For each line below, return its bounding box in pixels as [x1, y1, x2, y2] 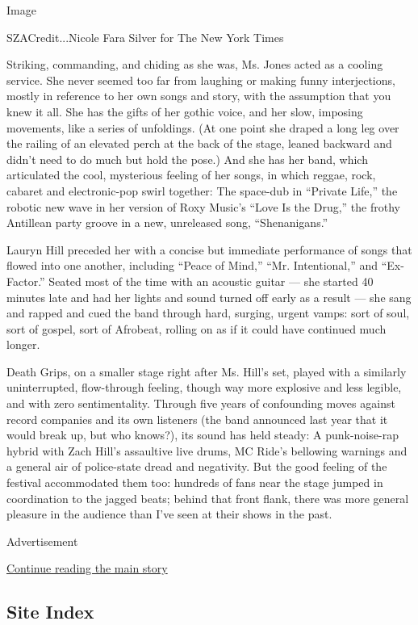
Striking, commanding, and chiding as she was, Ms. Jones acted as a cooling [6, 56, 383, 73]
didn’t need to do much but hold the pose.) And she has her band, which [6, 150, 368, 167]
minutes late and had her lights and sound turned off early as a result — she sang [6, 288, 412, 305]
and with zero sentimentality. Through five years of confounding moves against [6, 395, 395, 412]
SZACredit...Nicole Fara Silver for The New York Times [6, 28, 284, 45]
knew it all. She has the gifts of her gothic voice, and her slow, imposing [6, 103, 363, 120]
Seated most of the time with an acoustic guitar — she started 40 [48, 272, 374, 289]
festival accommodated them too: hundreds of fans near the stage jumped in [6, 474, 383, 491]
